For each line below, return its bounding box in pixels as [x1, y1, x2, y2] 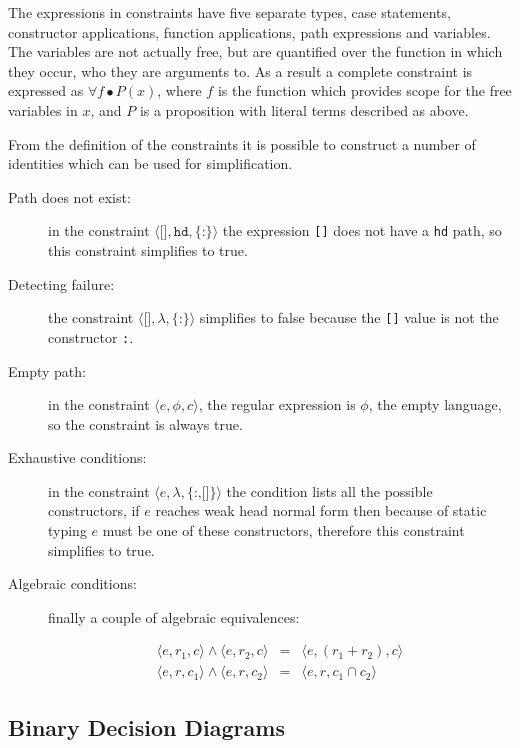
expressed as [8, 80, 84, 101]
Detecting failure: [8, 273, 115, 294]
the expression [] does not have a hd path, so [222, 220, 502, 241]
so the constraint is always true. [48, 413, 243, 434]
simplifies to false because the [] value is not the [199, 307, 499, 328]
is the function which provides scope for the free [217, 80, 512, 101]
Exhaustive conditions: [8, 447, 147, 468]
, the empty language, [368, 394, 502, 415]
